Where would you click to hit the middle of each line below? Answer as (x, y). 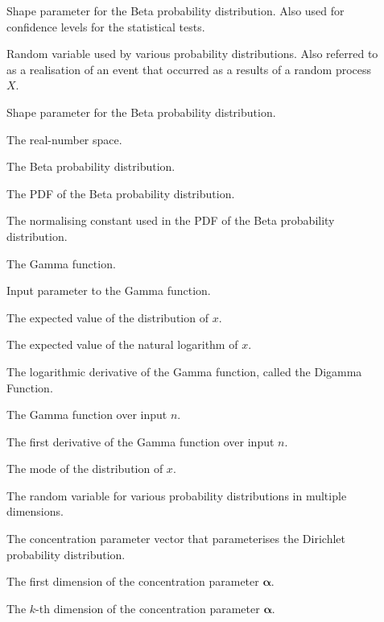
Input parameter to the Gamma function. (109, 290)
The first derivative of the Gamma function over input (140, 441)
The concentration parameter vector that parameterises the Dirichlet (176, 539)
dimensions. (35, 511)
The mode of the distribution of (85, 469)
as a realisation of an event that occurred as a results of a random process (189, 69)
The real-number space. (64, 139)
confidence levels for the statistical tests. (106, 26)
